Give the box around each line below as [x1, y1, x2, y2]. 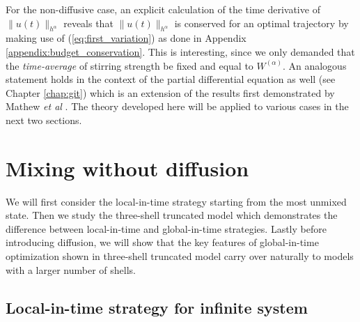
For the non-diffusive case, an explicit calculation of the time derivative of [6, 2, 320, 16]
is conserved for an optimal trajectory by [174, 15, 349, 30]
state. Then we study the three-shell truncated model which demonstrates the [6, 208, 338, 222]
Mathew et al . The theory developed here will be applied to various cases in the [6, 99, 349, 114]
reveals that [63, 15, 114, 30]
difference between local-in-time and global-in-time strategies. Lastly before [6, 221, 327, 236]
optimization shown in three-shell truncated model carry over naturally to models [6, 249, 354, 263]
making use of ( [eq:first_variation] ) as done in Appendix [6, 31, 246, 45]
